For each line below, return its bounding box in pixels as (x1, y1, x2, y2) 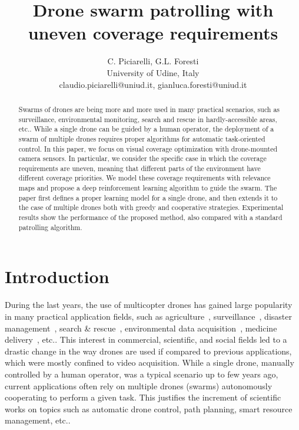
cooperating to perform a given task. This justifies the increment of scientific (5, 391, 281, 403)
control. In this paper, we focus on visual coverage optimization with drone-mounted (18, 143, 278, 153)
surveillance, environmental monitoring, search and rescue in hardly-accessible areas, (18, 114, 277, 124)
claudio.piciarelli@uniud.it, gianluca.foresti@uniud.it (59, 78, 247, 90)
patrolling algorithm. (18, 222, 82, 232)
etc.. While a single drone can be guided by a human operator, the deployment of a (18, 124, 274, 134)
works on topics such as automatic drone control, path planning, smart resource (5, 402, 293, 415)
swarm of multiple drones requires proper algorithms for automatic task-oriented (18, 133, 265, 143)
